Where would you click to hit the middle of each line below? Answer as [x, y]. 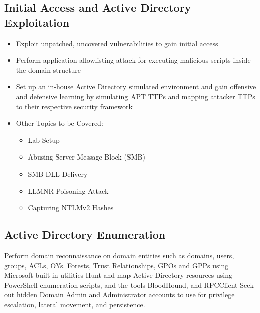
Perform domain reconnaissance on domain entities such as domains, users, [119, 255]
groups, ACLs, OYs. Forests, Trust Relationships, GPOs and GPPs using [116, 265]
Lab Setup [44, 140]
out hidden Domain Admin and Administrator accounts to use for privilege [119, 295]
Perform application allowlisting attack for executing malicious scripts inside [133, 60]
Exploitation [37, 22]
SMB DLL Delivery [58, 173]
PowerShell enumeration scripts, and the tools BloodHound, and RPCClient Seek [129, 285]
